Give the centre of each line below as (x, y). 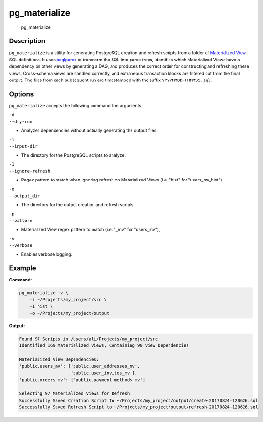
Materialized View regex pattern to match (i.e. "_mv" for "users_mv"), (91, 229)
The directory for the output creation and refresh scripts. (78, 204)
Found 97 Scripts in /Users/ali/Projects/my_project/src (89, 339)
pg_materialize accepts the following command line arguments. (76, 105)
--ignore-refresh (30, 171)
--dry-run (21, 121)
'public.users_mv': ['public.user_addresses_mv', (80, 366)
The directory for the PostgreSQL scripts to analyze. (74, 155)
